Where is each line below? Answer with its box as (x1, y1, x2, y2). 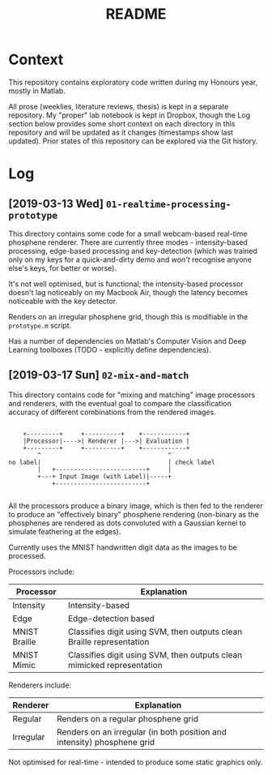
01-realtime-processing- (105, 198, 232, 210)
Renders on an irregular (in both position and (56, 726, 227, 738)
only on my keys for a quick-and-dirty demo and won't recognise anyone (8, 255, 253, 264)
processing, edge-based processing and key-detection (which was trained (8, 246, 257, 255)
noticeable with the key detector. (8, 296, 118, 306)
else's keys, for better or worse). (8, 263, 117, 272)
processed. (8, 550, 46, 560)
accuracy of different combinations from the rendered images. (8, 407, 216, 417)
